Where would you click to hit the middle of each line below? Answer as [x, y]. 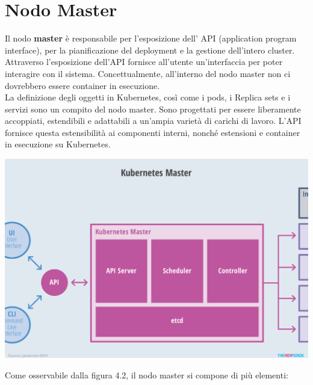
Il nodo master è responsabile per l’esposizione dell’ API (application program [151, 38]
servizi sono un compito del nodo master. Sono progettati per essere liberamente [153, 109]
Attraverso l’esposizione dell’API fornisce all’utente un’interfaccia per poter [144, 62]
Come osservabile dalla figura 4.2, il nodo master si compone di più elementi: [147, 374]
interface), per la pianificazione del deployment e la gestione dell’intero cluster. [150, 50]
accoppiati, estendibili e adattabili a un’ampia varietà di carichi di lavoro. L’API [153, 121]
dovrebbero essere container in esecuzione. [82, 85]
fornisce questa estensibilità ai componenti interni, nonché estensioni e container [153, 132]
